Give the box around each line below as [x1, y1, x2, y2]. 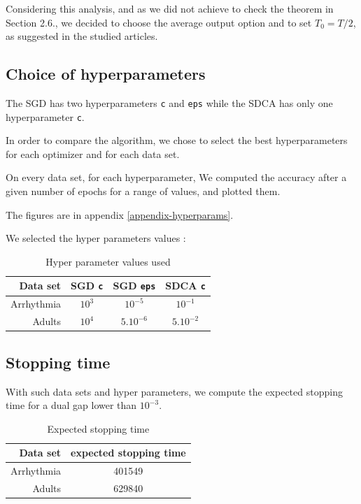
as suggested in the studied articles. [6, 29, 158, 43]
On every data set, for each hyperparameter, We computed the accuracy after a [6, 170, 347, 185]
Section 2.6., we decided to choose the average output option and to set [6, 15, 312, 29]
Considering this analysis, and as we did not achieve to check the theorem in [6, 1, 334, 15]
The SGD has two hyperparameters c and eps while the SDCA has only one [6, 95, 333, 110]
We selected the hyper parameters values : [6, 231, 186, 245]
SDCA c [165, 278, 206, 293]
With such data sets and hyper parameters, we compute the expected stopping [6, 384, 343, 398]
